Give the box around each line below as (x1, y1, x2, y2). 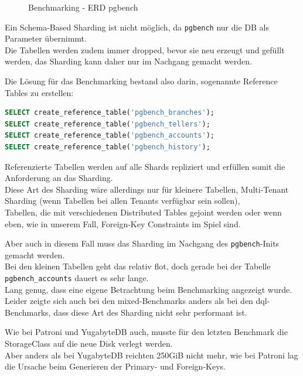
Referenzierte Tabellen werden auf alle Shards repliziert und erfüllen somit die (5, 160, 285, 172)
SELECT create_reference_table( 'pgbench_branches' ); (5, 108, 215, 117)
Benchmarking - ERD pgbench (28, 1, 138, 13)
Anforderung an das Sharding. (5, 172, 113, 184)
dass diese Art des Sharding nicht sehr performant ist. (53, 306, 247, 318)
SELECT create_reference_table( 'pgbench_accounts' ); (5, 131, 215, 140)
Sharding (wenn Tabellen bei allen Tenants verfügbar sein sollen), (5, 194, 240, 207)
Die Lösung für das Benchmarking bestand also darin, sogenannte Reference (5, 75, 278, 87)
